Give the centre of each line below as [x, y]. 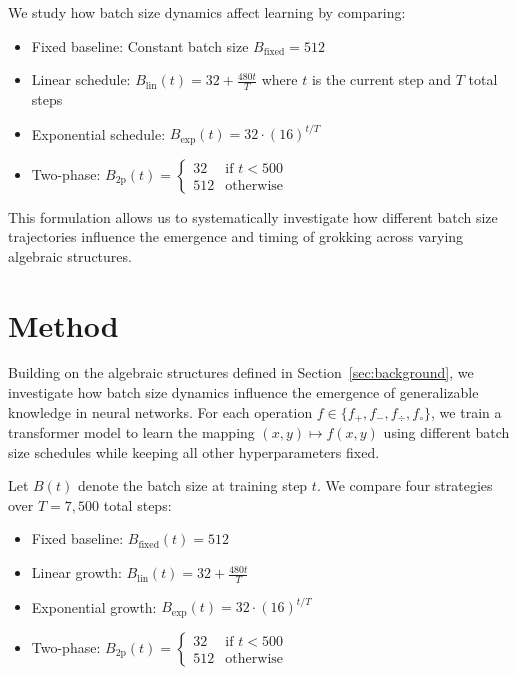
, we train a [466, 411]
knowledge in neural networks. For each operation [160, 411]
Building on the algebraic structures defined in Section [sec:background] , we [241, 372]
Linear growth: [76, 572]
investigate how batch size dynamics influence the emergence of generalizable [243, 392]
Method [63, 324]
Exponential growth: [94, 606]
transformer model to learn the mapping [131, 432]
